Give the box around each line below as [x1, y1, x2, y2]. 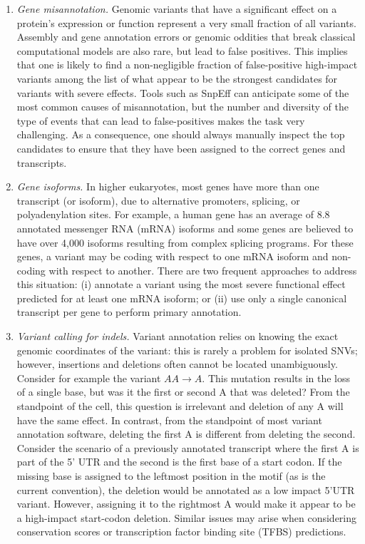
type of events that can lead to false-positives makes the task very [16, 113, 305, 128]
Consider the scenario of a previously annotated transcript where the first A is [16, 440, 359, 455]
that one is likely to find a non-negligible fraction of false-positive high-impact [16, 57, 358, 72]
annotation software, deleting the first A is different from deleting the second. [16, 426, 356, 441]
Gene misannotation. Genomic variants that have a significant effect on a [16, 1, 337, 16]
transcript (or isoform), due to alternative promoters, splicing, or [16, 193, 300, 207]
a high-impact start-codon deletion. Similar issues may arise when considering [16, 510, 357, 525]
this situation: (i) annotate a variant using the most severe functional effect [16, 277, 346, 292]
